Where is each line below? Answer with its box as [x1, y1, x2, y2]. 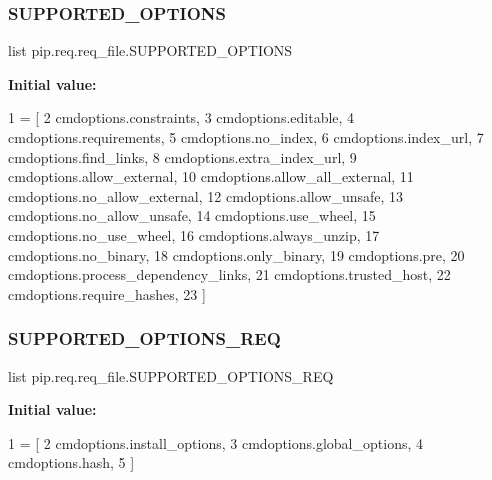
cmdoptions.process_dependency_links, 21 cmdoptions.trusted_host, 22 [8, 264, 451, 285]
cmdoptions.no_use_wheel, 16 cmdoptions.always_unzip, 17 [8, 224, 380, 245]
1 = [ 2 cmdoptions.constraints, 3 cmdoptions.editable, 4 [8, 107, 355, 128]
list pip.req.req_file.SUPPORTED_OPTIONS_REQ [8, 365, 334, 386]
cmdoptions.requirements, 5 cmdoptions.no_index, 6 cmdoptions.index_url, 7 [8, 127, 484, 147]
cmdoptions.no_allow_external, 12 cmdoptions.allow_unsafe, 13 [8, 185, 404, 206]
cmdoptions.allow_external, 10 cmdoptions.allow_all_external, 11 [8, 166, 414, 187]
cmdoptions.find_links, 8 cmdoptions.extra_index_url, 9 [8, 146, 357, 167]
